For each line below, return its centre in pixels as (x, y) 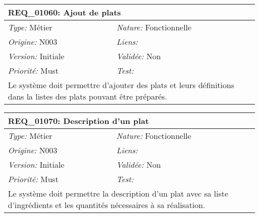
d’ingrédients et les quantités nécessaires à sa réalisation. (107, 205)
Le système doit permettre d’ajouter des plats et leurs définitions (121, 85)
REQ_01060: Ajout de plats (65, 12)
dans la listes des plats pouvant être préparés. (88, 96)
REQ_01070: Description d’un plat (78, 121)
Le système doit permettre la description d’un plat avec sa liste (118, 193)
